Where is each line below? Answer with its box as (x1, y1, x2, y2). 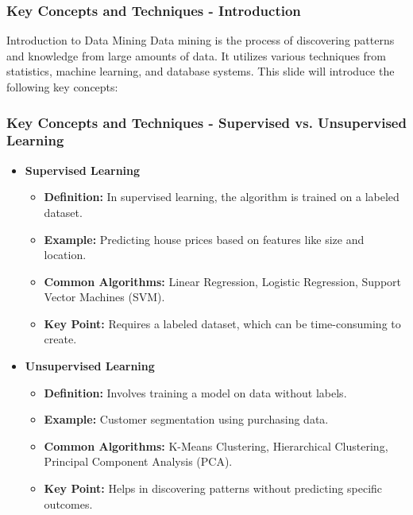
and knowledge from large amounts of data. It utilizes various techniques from (6, 47, 387, 64)
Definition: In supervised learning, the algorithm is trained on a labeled (44, 188, 399, 205)
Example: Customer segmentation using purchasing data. (44, 411, 329, 428)
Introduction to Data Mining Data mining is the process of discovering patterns (6, 32, 395, 48)
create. (44, 331, 77, 347)
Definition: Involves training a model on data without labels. (44, 384, 347, 401)
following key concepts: (6, 79, 118, 95)
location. (44, 246, 87, 263)
